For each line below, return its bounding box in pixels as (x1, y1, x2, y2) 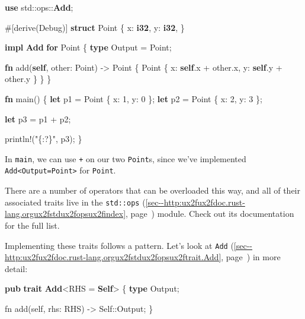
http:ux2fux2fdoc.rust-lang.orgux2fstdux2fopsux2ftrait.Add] (5, 251, 221, 263)
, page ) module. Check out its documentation (126, 207, 294, 220)
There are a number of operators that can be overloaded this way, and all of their (5, 184, 300, 197)
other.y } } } (5, 72, 52, 85)
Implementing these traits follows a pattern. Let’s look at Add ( (5, 239, 234, 251)
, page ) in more (221, 251, 281, 263)
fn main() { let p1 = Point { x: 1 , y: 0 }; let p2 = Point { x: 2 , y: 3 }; (5, 92, 262, 105)
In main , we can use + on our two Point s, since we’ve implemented (5, 152, 246, 165)
